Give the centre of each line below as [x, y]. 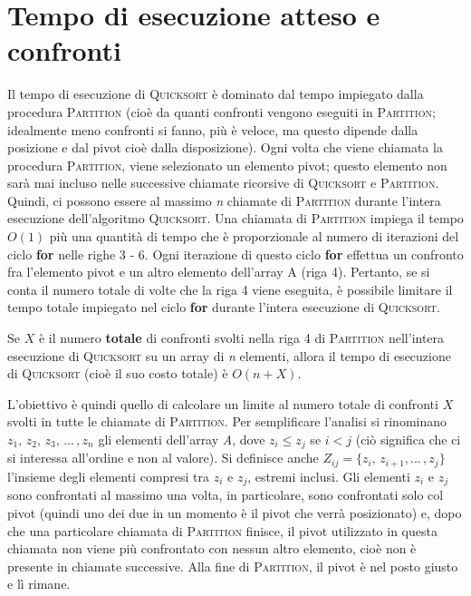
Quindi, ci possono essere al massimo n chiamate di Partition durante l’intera [224, 200]
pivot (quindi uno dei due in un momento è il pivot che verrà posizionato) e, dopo [235, 512]
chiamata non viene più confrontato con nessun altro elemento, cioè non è [212, 548]
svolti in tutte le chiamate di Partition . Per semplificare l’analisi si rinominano [227, 421]
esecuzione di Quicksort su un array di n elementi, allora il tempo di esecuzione [229, 355]
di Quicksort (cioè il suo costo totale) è [118, 373]
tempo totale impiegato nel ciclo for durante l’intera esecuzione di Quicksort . [224, 307]
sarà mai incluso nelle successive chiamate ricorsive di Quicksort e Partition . [223, 183]
